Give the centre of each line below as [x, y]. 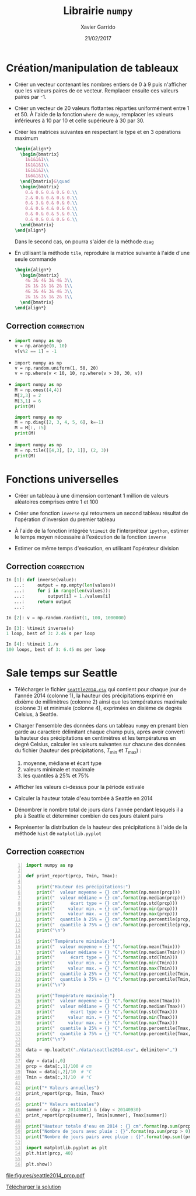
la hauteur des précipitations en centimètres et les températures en [95, 737]
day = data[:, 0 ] [46, 1061]
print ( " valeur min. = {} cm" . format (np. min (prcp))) [107, 909]
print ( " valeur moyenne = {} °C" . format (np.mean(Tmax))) [108, 1001]
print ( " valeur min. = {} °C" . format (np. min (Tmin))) [107, 963]
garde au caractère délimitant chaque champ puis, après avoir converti [99, 732]
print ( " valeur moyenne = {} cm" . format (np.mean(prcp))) [108, 892]
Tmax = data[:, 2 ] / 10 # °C [59, 1071]
